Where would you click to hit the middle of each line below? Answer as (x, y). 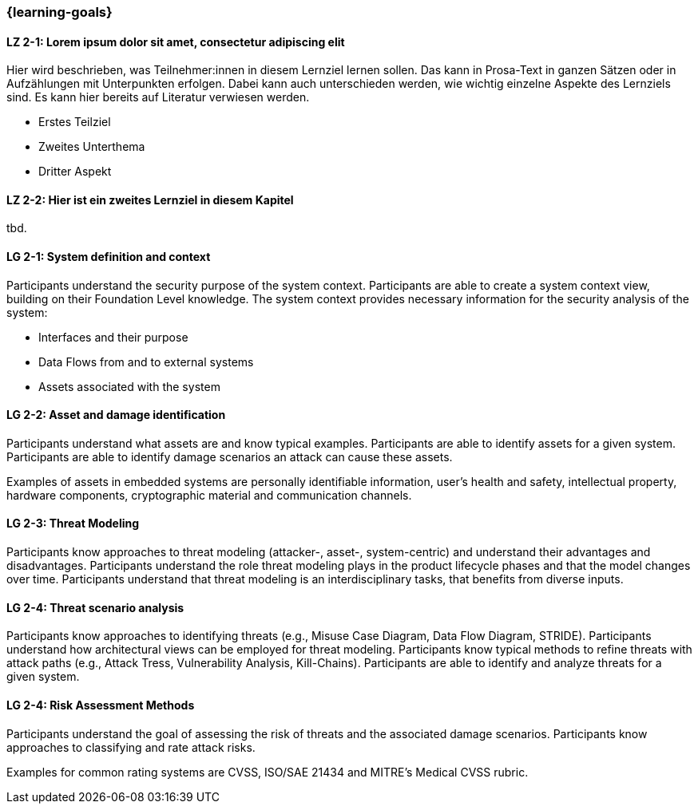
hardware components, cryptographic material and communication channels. (209, 495)
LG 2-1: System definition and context (109, 257)
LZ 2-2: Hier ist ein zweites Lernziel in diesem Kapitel (150, 200)
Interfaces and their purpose (113, 337)
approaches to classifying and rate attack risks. (131, 747)
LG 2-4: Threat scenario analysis (95, 607)
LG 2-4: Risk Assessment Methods (101, 705)
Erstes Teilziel (75, 122)
